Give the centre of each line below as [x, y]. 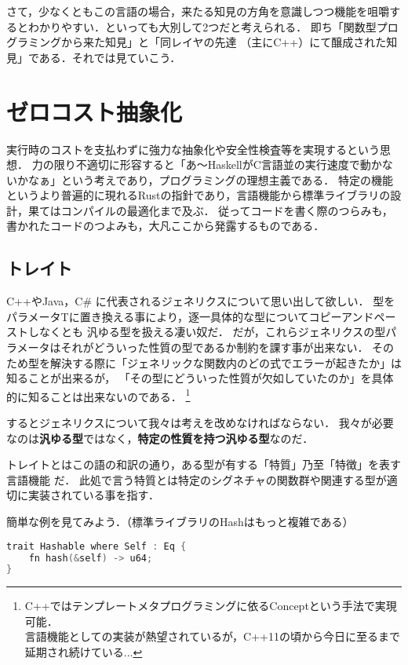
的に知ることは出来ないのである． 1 [98, 395]
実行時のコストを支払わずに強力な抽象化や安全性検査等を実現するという [193, 149]
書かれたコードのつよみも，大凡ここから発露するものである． [166, 226]
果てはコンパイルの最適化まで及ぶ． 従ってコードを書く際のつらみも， [210, 210]
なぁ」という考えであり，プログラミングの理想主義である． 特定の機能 [210, 179]
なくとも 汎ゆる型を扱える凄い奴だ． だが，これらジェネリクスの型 [212, 332]
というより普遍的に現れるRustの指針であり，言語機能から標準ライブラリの [199, 195]
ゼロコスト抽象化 [95, 111]
